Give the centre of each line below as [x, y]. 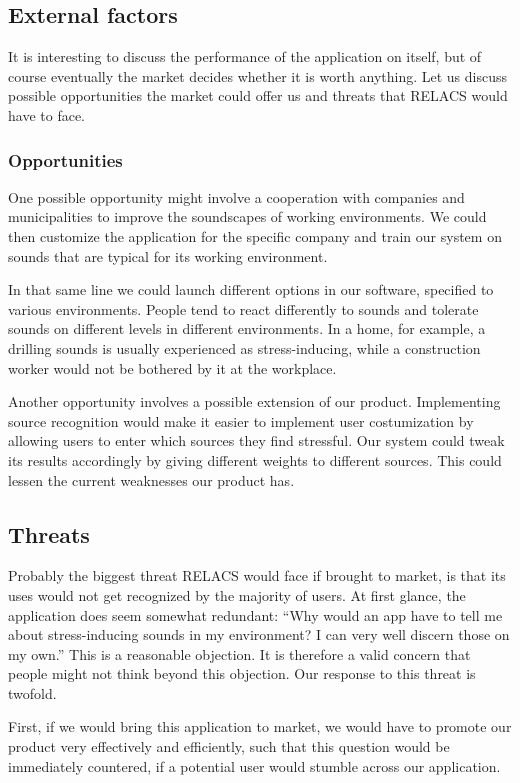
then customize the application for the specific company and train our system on [255, 235]
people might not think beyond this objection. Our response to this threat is [242, 673]
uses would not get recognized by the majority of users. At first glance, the [237, 594]
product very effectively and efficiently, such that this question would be [229, 746]
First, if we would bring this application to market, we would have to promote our [260, 726]
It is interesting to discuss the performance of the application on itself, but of [245, 56]
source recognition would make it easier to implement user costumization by [241, 420]
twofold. [32, 692]
